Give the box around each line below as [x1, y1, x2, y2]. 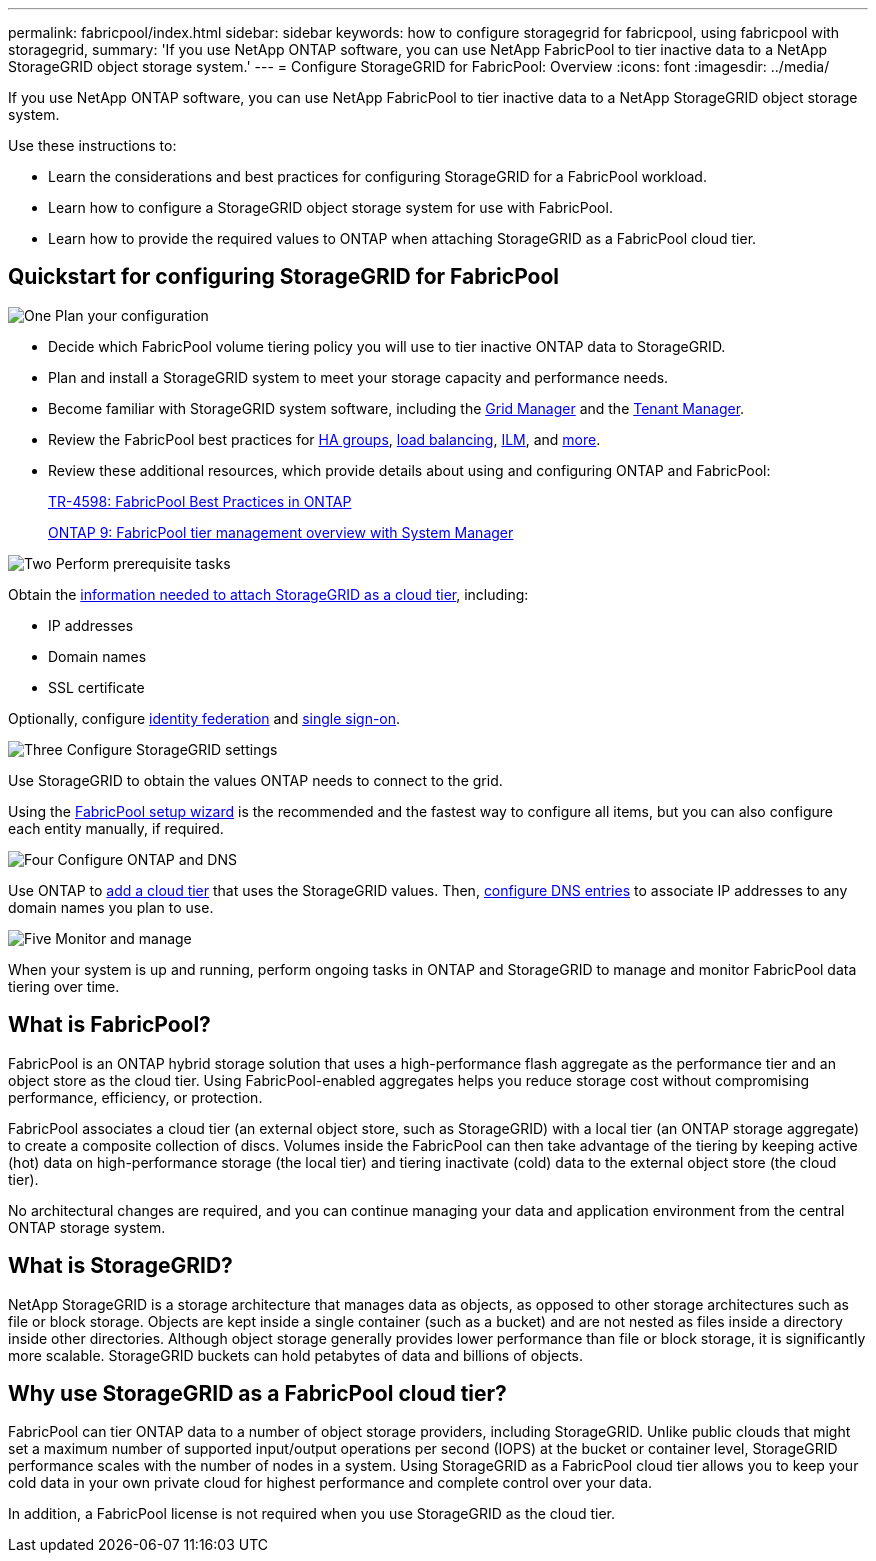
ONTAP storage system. [8, 1218, 166, 1236]
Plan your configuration [55, 306, 209, 324]
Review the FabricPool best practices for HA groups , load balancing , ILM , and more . [48, 430, 601, 448]
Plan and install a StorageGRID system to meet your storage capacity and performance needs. [48, 368, 669, 386]
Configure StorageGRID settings [66, 740, 278, 758]
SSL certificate [48, 678, 145, 696]
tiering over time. [8, 977, 120, 995]
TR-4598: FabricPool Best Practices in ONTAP [48, 492, 352, 510]
